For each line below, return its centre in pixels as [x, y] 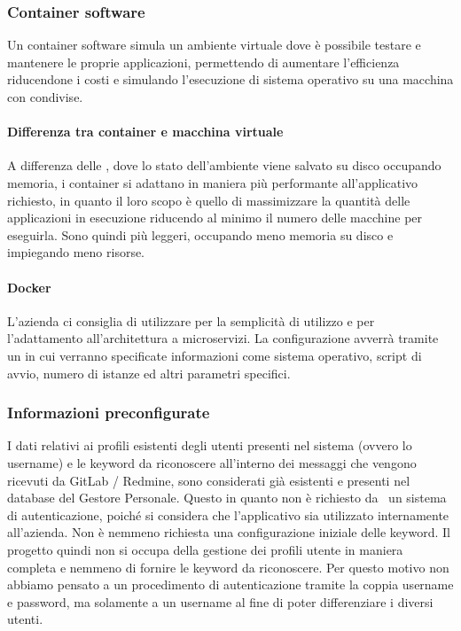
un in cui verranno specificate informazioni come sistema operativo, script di [215, 355]
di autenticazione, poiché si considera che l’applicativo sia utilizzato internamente [228, 514]
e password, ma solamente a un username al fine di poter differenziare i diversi [220, 601]
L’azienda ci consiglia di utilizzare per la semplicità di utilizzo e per [191, 320]
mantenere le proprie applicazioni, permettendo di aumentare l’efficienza [203, 62]
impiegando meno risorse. [76, 252]
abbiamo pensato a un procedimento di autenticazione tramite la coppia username [230, 584]
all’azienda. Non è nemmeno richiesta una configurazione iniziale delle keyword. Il [229, 532]
